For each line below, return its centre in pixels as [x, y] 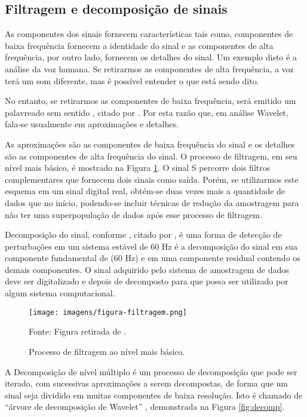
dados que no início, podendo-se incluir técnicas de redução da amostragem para [152, 202]
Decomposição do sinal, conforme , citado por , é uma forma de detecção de [143, 234]
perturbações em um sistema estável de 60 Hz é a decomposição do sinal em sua [151, 246]
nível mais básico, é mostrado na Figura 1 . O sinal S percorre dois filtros [138, 168]
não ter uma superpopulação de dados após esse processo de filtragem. [133, 214]
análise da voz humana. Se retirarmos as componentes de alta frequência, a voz [149, 68]
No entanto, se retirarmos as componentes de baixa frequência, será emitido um [151, 101]
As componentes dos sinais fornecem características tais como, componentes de [149, 34]
